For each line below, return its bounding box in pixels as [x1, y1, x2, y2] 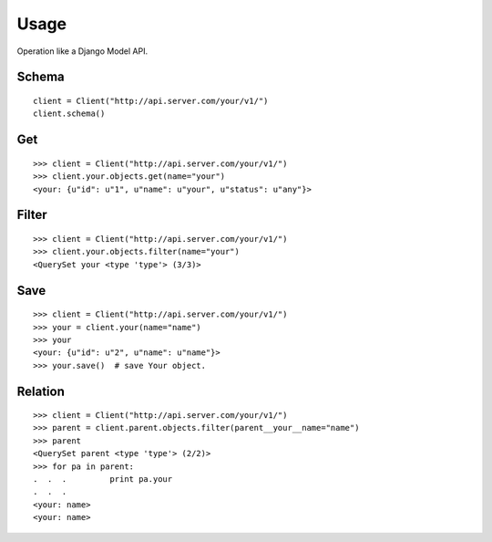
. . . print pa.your [33, 474, 173, 485]
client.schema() [33, 109, 106, 119]
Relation [16, 383, 66, 399]
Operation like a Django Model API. [16, 46, 149, 57]
